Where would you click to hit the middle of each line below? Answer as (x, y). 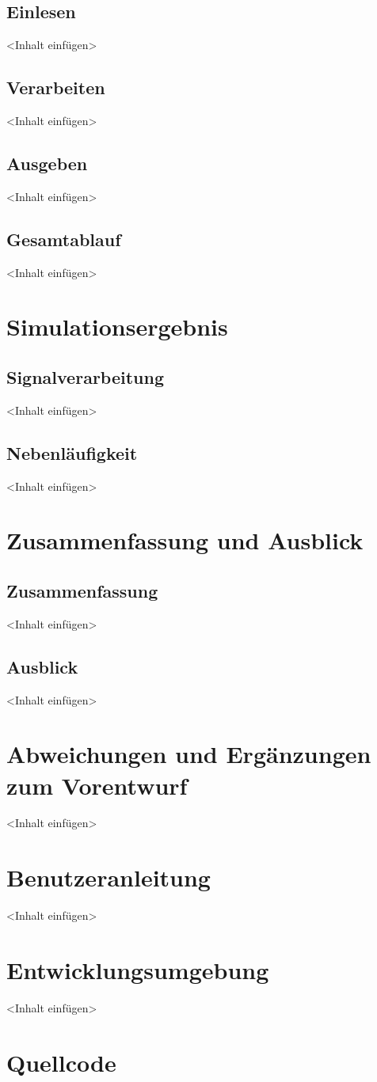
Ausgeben (47, 163)
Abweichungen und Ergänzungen (189, 754)
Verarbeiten (56, 87)
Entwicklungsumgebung (138, 969)
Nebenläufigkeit (72, 452)
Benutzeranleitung (109, 877)
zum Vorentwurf (97, 785)
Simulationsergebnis (117, 326)
